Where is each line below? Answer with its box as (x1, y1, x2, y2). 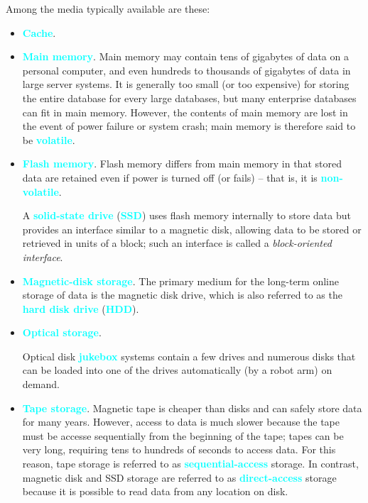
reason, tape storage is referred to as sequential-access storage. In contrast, (22, 456, 359, 471)
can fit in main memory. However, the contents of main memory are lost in (22, 104, 348, 119)
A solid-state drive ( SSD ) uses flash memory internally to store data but (22, 208, 351, 223)
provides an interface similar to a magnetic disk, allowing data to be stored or (22, 221, 362, 236)
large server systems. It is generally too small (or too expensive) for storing (22, 77, 350, 92)
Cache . (22, 25, 56, 40)
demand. (22, 377, 60, 392)
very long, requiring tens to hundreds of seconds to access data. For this (22, 442, 336, 457)
